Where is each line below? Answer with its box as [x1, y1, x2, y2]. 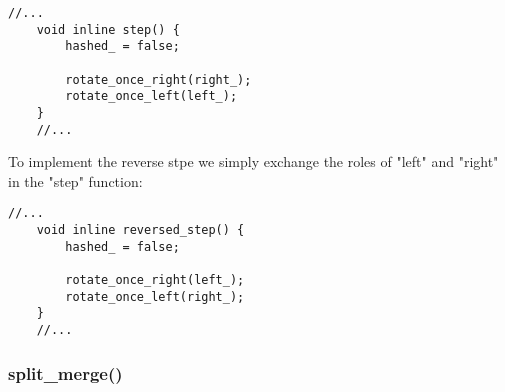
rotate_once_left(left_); [65, 89, 238, 104]
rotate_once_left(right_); [65, 289, 245, 304]
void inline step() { [36, 22, 180, 37]
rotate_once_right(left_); [65, 273, 245, 288]
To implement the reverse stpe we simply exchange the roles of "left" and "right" [8, 151, 499, 172]
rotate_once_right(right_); [65, 72, 252, 87]
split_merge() [8, 360, 123, 385]
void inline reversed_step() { [36, 223, 245, 238]
